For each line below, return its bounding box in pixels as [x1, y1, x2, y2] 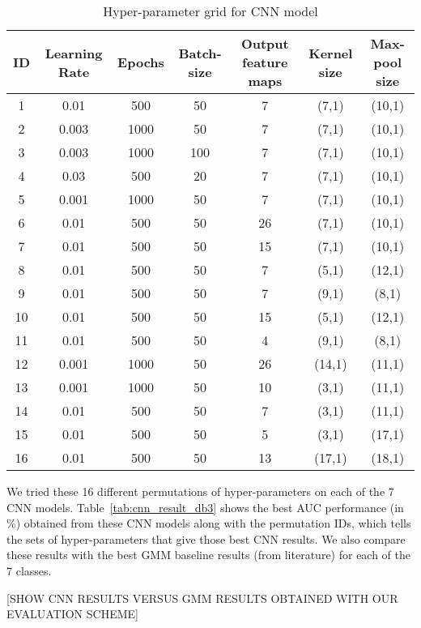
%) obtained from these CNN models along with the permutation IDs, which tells [6, 515, 411, 532]
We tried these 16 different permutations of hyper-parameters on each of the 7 [6, 483, 394, 499]
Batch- [178, 43, 222, 62]
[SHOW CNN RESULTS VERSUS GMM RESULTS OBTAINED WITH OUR [6, 589, 398, 606]
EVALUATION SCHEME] [6, 605, 138, 622]
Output [240, 34, 289, 53]
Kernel [308, 43, 353, 62]
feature [242, 53, 288, 71]
